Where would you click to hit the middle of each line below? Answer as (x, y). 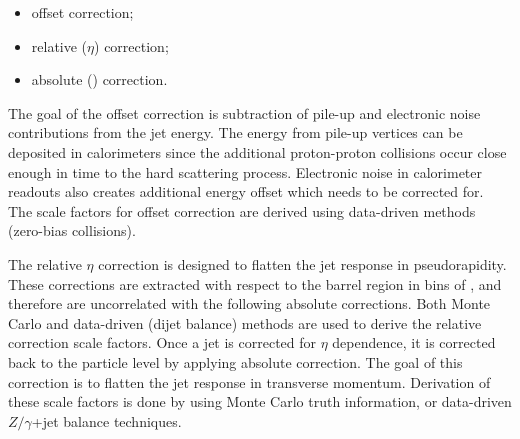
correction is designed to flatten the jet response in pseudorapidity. (302, 263)
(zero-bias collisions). (72, 230)
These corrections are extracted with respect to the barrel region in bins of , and (255, 283)
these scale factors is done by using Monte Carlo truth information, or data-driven (260, 401)
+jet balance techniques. (106, 420)
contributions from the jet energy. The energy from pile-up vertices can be (235, 132)
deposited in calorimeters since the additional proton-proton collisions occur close (257, 151)
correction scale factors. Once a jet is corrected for (162, 342)
